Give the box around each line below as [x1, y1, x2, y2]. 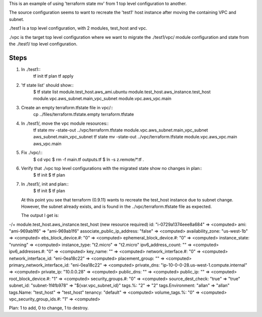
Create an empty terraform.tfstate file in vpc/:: [21, 104, 114, 110]
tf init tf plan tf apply [33, 73, 74, 79]
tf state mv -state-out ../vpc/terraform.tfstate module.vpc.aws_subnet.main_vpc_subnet [33, 127, 208, 133]
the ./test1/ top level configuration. [9, 41, 78, 47]
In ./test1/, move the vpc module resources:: [21, 120, 109, 126]
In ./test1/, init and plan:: [21, 181, 69, 187]
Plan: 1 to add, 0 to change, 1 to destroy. [9, 305, 89, 311]
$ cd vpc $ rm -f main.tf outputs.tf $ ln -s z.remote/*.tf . [33, 156, 144, 162]
